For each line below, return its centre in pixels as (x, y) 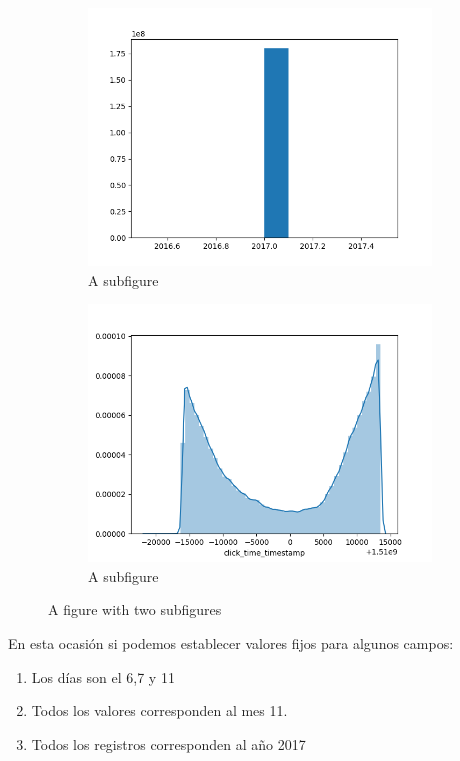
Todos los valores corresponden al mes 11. (159, 710)
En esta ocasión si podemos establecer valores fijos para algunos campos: (231, 642)
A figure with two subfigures (135, 609)
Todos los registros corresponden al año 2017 (168, 743)
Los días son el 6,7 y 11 (103, 676)
